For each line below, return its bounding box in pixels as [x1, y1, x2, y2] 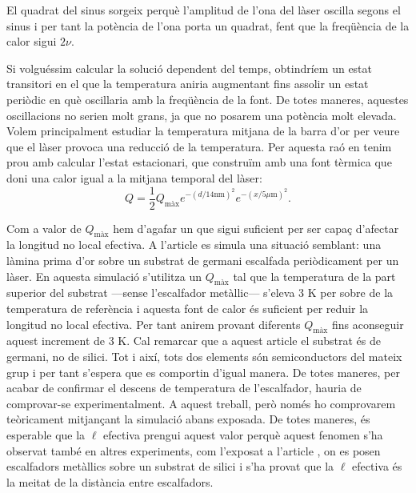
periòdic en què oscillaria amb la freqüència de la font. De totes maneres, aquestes [6, 90, 409, 107]
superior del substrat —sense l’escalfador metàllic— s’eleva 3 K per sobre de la [6, 284, 394, 301]
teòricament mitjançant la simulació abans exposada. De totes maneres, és [6, 411, 370, 427]
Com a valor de [6, 219, 82, 236]
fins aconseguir [331, 315, 404, 332]
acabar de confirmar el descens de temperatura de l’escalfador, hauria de [6, 379, 362, 396]
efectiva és [352, 458, 402, 475]
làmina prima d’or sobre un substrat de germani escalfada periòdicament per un [6, 251, 399, 268]
